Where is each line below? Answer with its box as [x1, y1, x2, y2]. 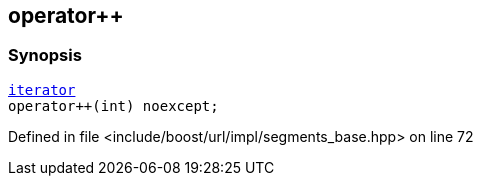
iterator [8, 81, 76, 98]
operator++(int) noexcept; [8, 97, 219, 114]
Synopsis [8, 45, 82, 66]
